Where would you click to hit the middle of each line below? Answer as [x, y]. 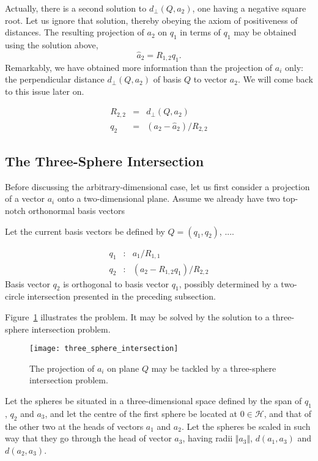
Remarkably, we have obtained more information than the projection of [139, 67]
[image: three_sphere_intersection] [104, 349]
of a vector [25, 198]
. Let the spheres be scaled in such [246, 426]
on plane [123, 368]
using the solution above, [52, 44]
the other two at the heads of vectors [74, 426]
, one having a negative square [249, 8]
